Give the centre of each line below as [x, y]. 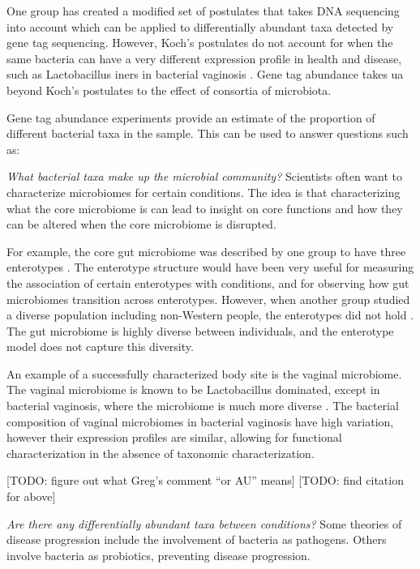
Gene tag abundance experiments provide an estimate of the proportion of [191, 117]
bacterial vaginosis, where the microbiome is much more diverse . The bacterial [203, 406]
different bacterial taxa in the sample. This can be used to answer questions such [208, 133]
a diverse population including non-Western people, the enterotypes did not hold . [210, 315]
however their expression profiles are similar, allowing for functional [174, 437]
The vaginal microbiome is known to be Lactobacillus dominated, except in [193, 389]
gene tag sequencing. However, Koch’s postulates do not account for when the [200, 43]
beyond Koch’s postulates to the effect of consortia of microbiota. [169, 90]
